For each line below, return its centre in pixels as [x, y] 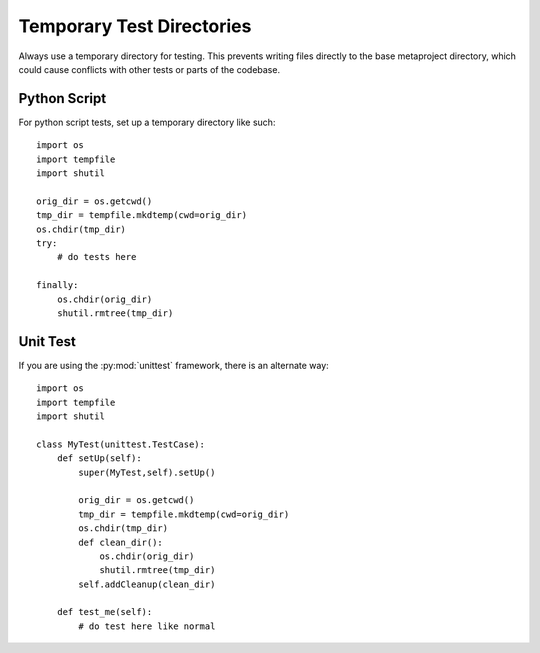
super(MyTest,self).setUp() [147, 472]
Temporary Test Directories [135, 26]
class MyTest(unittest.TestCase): [120, 444]
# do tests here [96, 257]
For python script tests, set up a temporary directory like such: [147, 122]
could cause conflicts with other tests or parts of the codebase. [149, 69]
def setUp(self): [99, 458]
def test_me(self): [104, 612]
